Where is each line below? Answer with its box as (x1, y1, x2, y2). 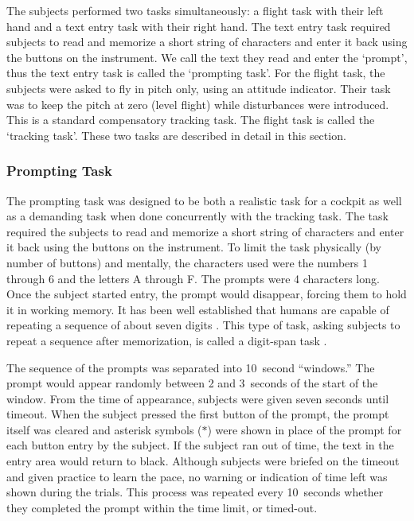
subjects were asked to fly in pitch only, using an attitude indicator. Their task (6, 80, 391, 96)
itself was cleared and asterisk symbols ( (6, 421, 202, 437)
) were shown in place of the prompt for (207, 421, 402, 437)
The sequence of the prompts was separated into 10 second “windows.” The (6, 359, 375, 375)
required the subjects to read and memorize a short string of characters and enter (6, 223, 404, 239)
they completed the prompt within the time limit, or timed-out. (6, 499, 318, 515)
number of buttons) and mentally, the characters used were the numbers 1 (6, 254, 368, 270)
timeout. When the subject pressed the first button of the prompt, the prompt (6, 406, 389, 422)
